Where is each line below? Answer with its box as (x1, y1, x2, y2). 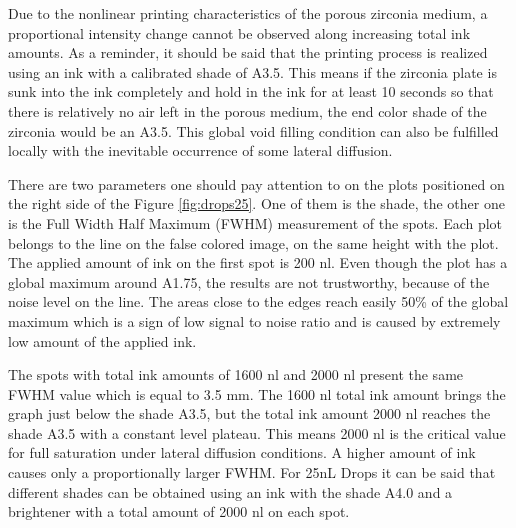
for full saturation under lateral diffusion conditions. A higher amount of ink (8, 442, 476, 463)
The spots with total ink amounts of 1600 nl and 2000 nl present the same (8, 364, 464, 385)
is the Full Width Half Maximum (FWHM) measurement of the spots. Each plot (8, 212, 503, 233)
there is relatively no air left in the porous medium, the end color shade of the (8, 100, 487, 121)
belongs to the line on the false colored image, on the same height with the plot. (8, 232, 499, 253)
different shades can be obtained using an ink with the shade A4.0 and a (8, 481, 453, 502)
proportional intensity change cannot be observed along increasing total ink (8, 22, 471, 43)
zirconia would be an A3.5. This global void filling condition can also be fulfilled (8, 120, 499, 141)
